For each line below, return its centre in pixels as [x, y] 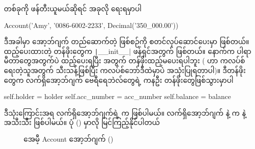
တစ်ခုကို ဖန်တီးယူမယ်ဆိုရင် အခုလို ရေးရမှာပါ [73, 8]
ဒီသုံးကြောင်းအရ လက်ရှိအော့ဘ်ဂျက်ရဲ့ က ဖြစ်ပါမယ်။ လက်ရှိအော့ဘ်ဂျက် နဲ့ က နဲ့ [125, 112]
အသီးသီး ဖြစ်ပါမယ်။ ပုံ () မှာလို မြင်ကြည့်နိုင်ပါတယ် [82, 122]
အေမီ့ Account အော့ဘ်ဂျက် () [69, 139]
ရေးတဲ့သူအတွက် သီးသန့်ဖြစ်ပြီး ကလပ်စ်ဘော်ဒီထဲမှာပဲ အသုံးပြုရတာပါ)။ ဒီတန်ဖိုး [125, 70]
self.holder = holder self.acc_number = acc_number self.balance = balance [117, 96]
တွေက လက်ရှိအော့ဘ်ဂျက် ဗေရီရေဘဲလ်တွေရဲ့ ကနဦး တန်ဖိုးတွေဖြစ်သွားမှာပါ [119, 80]
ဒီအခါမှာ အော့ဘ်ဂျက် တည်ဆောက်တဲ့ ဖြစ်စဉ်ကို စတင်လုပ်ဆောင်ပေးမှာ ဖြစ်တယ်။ [127, 41]
